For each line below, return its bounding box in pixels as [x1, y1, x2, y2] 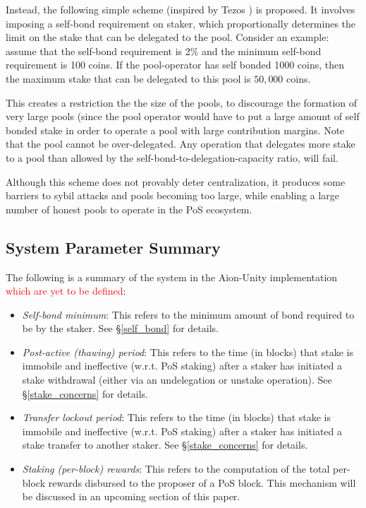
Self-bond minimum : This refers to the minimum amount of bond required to [22, 307, 355, 321]
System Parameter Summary [6, 236, 221, 258]
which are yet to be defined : [6, 283, 126, 298]
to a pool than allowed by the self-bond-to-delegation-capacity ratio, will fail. [6, 150, 338, 165]
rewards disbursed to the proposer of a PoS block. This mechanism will [48, 475, 356, 490]
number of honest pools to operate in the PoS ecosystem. [6, 201, 252, 216]
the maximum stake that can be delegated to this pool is [6, 71, 251, 85]
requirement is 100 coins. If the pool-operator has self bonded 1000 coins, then [6, 57, 345, 72]
